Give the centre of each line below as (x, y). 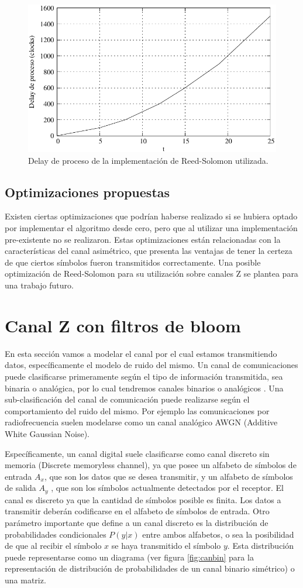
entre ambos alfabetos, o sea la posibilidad (218, 534)
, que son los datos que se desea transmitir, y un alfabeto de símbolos (168, 476)
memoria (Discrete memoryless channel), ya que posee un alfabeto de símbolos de (151, 465)
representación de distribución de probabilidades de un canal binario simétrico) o (150, 568)
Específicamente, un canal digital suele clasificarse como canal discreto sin (137, 453)
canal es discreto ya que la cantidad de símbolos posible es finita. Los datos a (143, 499)
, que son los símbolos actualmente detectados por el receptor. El (167, 488)
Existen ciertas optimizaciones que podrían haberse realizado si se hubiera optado (151, 216)
